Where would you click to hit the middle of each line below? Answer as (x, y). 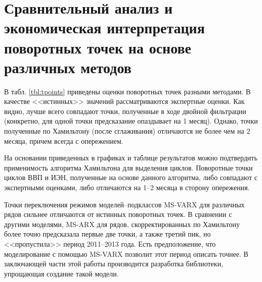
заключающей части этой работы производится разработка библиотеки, (114, 264)
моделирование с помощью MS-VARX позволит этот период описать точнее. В (126, 253)
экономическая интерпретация (104, 27)
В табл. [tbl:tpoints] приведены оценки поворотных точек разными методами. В (127, 91)
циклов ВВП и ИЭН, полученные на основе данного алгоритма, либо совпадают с (131, 177)
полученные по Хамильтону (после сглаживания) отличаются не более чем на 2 (127, 131)
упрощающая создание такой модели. (61, 273)
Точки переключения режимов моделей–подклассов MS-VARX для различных (124, 204)
